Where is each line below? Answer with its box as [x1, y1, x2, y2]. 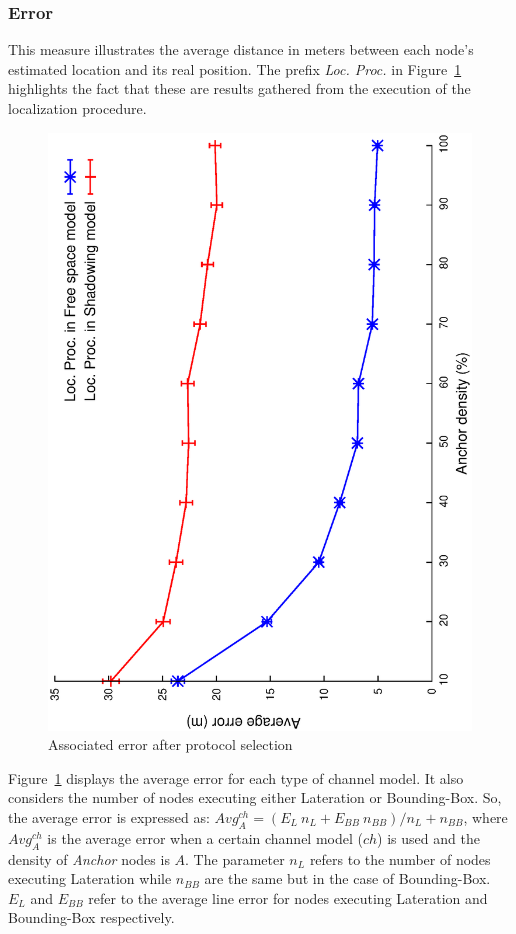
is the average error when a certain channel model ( [47, 827, 363, 848]
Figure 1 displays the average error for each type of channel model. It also [8, 767, 464, 788]
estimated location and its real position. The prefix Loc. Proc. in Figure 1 [8, 58, 462, 79]
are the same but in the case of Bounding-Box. [204, 868, 491, 889]
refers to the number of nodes [309, 848, 491, 869]
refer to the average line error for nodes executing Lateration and [88, 887, 488, 908]
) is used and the [377, 827, 480, 848]
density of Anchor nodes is [8, 848, 170, 869]
